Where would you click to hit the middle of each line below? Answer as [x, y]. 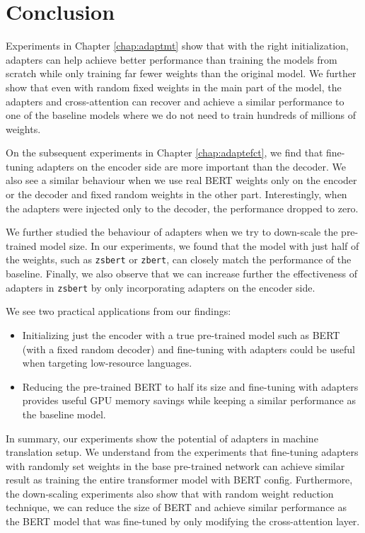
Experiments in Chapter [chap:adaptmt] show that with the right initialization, [177, 46]
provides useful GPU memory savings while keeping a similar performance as [189, 400]
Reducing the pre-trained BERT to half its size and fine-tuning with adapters [190, 386]
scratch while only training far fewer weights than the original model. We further [181, 73]
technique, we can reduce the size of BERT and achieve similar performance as [176, 507]
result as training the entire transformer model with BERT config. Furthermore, [179, 480]
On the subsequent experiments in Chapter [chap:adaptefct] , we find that [164, 153]
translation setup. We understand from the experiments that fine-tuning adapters [182, 452]
